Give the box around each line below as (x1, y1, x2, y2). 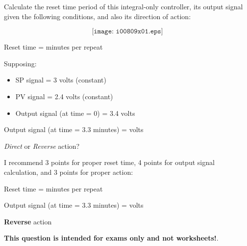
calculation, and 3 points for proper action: (4, 166, 133, 177)
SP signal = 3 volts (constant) (15, 75, 106, 85)
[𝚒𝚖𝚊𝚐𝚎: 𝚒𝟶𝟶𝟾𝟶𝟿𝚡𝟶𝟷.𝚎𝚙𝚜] (92, 28, 163, 35)
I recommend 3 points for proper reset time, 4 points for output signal (4, 157, 215, 167)
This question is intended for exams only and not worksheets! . (4, 233, 219, 243)
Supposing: (4, 58, 37, 68)
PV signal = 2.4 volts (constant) (15, 91, 113, 101)
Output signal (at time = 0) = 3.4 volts (15, 108, 135, 118)
